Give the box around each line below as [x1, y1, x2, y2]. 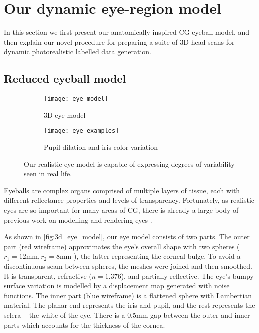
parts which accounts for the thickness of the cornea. [4, 319, 165, 330]
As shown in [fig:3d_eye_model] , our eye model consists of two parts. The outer [4, 231, 250, 242]
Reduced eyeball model [4, 71, 126, 86]
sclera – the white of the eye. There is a [4, 309, 125, 320]
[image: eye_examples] [44, 127, 119, 135]
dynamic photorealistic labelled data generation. [4, 46, 151, 57]
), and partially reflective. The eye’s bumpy [121, 270, 254, 281]
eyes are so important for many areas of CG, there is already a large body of [4, 204, 239, 215]
